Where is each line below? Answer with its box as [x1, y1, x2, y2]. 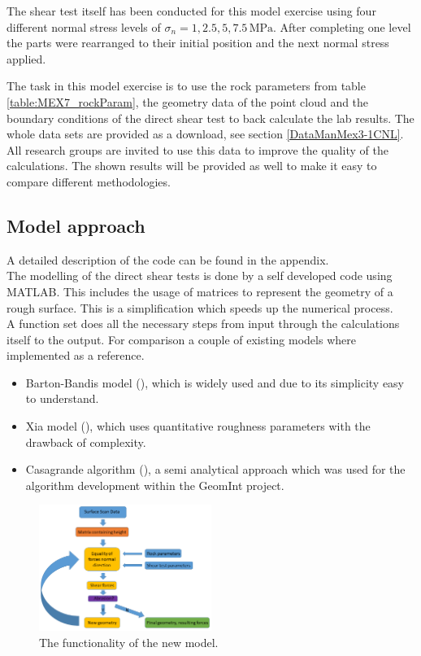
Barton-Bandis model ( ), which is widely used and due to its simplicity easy [25, 374, 405, 391]
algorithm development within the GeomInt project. [25, 476, 284, 493]
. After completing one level [273, 18, 411, 35]
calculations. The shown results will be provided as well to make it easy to [7, 157, 377, 174]
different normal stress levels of [7, 18, 161, 35]
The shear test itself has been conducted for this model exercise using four [7, 2, 376, 19]
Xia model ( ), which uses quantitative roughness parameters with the [25, 418, 371, 435]
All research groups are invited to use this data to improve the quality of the [7, 141, 388, 158]
